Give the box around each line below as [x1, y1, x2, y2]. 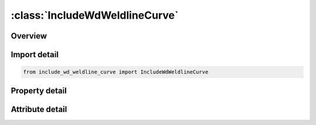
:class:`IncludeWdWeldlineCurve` [11, 9, 178, 22]
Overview [11, 31, 47, 41]
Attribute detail [11, 104, 67, 114]
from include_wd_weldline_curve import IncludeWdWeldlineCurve [23, 69, 209, 75]
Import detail [11, 50, 59, 60]
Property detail [11, 85, 67, 96]
